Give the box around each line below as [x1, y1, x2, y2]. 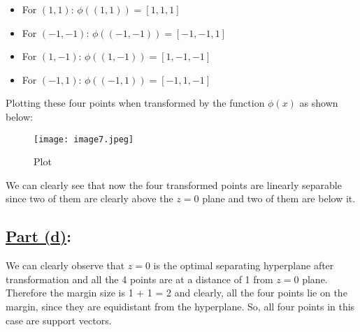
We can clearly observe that [6, 258, 125, 273]
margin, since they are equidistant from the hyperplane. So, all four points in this [6, 299, 355, 313]
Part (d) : [6, 225, 71, 247]
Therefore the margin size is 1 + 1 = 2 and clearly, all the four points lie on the [6, 285, 347, 300]
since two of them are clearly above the [6, 191, 173, 206]
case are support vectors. [6, 312, 112, 327]
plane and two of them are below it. [202, 191, 356, 206]
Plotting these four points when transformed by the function [6, 96, 265, 110]
